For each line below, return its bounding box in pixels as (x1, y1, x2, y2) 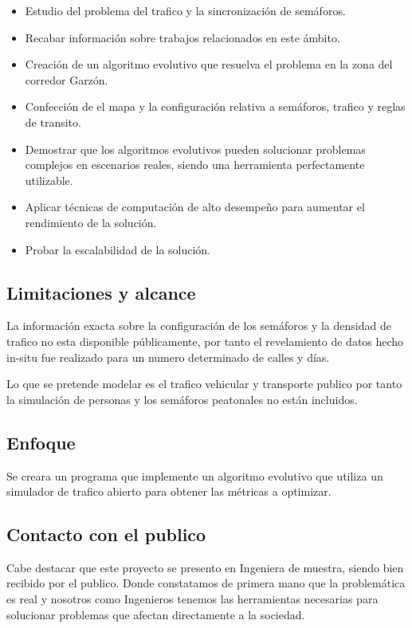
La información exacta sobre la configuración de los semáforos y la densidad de (6, 317, 391, 334)
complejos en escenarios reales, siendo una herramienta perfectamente (25, 156, 365, 173)
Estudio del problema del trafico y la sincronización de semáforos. (25, 2, 346, 18)
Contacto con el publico (6, 522, 206, 547)
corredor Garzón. (25, 71, 108, 88)
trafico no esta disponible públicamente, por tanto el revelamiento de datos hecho (6, 332, 404, 349)
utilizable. (25, 171, 73, 188)
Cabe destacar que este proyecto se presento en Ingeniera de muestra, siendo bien (6, 559, 404, 575)
